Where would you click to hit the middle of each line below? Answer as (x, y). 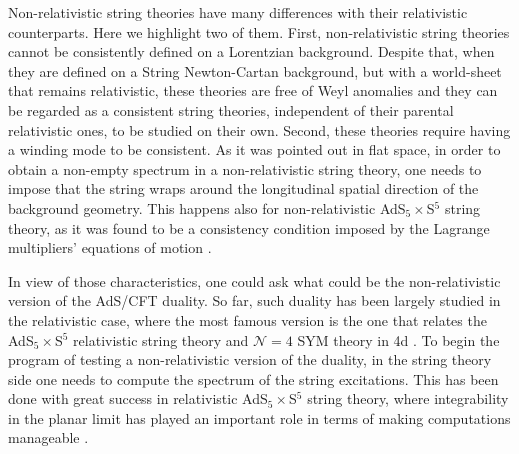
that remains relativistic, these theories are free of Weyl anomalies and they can (253, 90)
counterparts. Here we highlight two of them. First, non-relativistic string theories (259, 31)
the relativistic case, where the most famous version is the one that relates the (247, 319)
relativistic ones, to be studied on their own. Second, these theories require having (259, 129)
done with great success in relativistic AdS (138, 398)
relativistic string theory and (161, 339)
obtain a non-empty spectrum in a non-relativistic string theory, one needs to (245, 168)
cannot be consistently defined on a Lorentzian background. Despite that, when (251, 51)
